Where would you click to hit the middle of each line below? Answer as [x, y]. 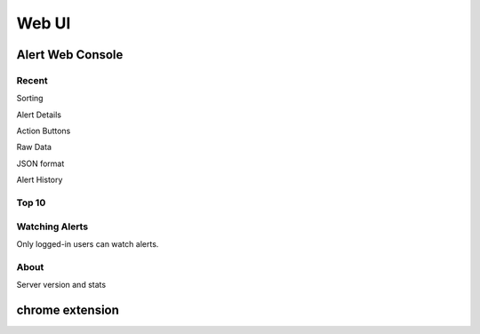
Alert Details [39, 115]
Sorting [30, 99]
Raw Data [34, 147]
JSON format [40, 163]
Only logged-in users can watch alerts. [88, 243]
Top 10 [31, 203]
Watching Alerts [52, 227]
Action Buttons [44, 131]
